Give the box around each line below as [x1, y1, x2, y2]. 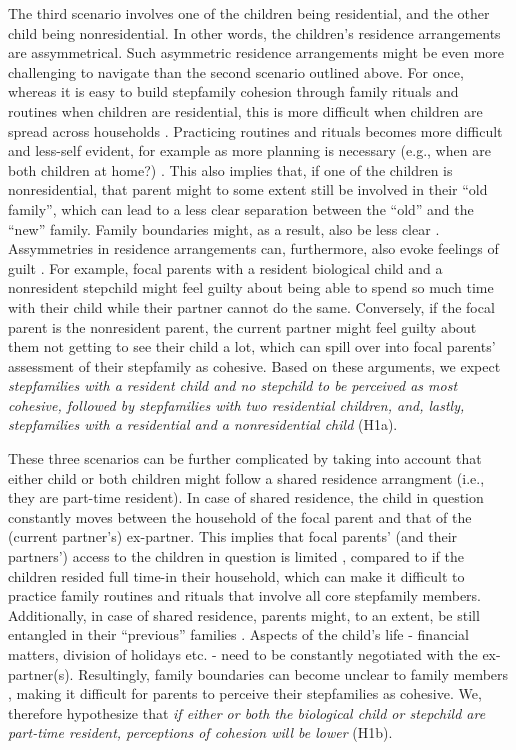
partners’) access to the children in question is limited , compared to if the [8, 546, 464, 567]
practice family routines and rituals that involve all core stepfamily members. [8, 585, 482, 606]
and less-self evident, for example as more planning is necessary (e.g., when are [8, 140, 491, 161]
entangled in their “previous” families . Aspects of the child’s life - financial [8, 624, 469, 645]
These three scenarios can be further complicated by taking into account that [8, 448, 482, 469]
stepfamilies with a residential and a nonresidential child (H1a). [8, 414, 398, 435]
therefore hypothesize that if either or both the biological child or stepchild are [8, 702, 486, 723]
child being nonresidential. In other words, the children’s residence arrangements [8, 22, 501, 43]
